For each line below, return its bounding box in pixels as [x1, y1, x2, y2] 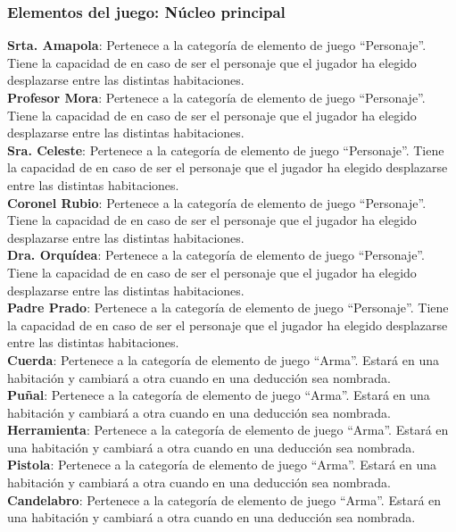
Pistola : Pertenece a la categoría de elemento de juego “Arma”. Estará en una [7, 455, 437, 474]
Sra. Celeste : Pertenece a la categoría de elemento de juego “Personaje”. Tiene [7, 140, 444, 159]
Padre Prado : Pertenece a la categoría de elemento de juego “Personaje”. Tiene [7, 298, 449, 317]
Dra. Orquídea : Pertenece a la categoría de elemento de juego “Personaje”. [7, 245, 425, 264]
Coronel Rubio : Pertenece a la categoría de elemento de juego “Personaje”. [7, 193, 427, 212]
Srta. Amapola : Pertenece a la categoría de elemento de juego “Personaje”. [7, 36, 427, 54]
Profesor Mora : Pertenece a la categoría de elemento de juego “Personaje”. [7, 88, 426, 106]
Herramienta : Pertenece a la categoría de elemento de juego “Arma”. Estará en [7, 420, 449, 439]
